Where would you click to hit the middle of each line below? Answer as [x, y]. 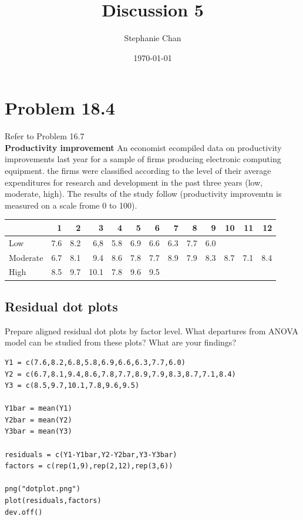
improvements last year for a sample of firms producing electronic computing [143, 159]
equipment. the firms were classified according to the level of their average [138, 171]
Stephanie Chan [153, 38]
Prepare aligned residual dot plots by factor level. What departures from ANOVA [152, 331]
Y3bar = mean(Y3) [38, 432]
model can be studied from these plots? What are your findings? [120, 342]
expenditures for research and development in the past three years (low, [134, 182]
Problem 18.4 [60, 108]
